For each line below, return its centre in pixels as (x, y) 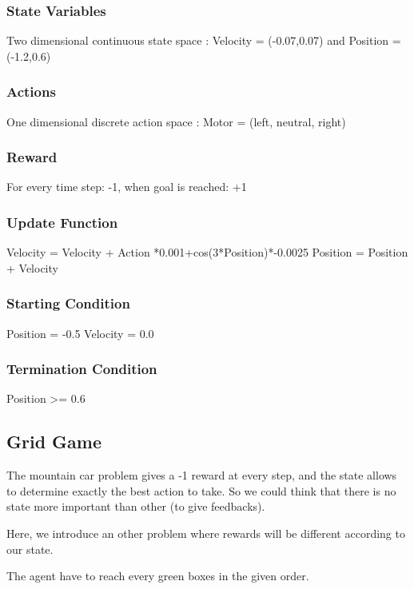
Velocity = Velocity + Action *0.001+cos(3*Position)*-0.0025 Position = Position (207, 252)
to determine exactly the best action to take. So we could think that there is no (201, 490)
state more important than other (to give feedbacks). (136, 506)
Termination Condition (82, 369)
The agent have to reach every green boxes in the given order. (158, 576)
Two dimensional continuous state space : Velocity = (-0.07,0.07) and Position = (204, 40)
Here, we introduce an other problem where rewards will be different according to (206, 533)
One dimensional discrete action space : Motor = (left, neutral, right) (176, 121)
